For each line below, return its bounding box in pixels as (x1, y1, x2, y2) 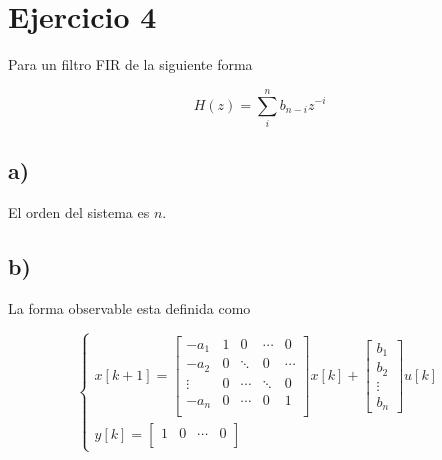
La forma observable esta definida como (8, 297, 251, 318)
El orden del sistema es (8, 202, 150, 223)
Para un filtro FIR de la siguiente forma (8, 54, 253, 75)
